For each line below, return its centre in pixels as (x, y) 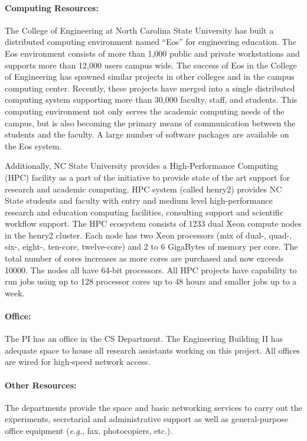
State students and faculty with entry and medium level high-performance (139, 200)
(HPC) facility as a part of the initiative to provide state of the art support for (147, 177)
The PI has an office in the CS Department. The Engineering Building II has (144, 339)
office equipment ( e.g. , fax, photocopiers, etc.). (89, 431)
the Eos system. (33, 146)
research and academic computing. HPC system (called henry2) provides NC (143, 189)
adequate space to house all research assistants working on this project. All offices (153, 350)
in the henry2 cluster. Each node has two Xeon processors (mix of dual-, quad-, (148, 235)
